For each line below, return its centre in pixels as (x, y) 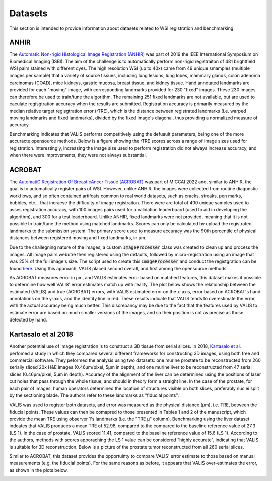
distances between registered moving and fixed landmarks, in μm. (78, 238)
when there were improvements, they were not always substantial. (78, 155)
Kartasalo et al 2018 (41, 334)
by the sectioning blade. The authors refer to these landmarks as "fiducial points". (94, 395)
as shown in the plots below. (39, 470)
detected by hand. (28, 320)
